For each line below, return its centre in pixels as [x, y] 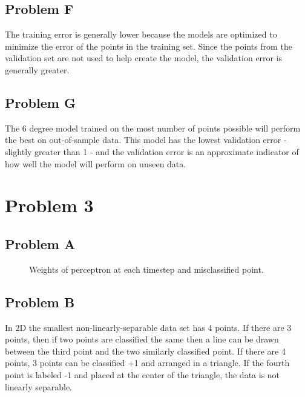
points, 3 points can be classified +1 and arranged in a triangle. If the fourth [147, 363]
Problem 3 [49, 205]
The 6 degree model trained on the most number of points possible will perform [153, 128]
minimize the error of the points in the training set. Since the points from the [149, 46]
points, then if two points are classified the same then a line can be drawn [142, 339]
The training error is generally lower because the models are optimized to [141, 34]
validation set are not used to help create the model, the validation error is [144, 58]
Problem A [40, 243]
